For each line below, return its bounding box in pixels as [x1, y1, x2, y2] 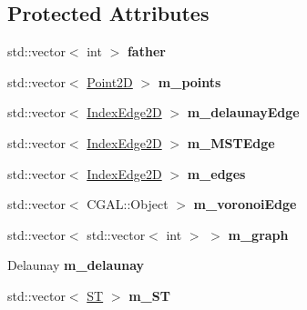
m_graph [228, 225, 289, 244]
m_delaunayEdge [187, 103, 300, 122]
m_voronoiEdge [193, 195, 297, 214]
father [127, 42, 166, 61]
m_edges [187, 164, 246, 183]
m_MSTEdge [187, 133, 275, 152]
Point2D [87, 72, 133, 91]
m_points [158, 72, 221, 91]
